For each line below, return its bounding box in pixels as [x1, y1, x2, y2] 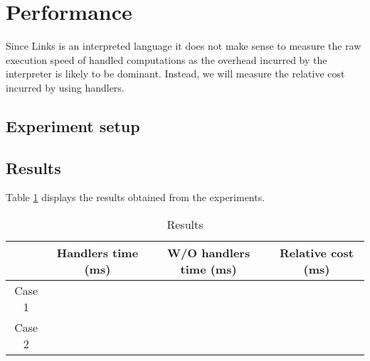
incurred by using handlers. [6, 80, 125, 95]
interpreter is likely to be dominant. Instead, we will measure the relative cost [6, 66, 345, 81]
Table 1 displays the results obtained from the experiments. [6, 190, 265, 205]
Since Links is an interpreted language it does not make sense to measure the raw [6, 38, 361, 53]
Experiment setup [6, 114, 140, 136]
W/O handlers [167, 244, 250, 262]
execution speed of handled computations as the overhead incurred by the [6, 52, 327, 67]
